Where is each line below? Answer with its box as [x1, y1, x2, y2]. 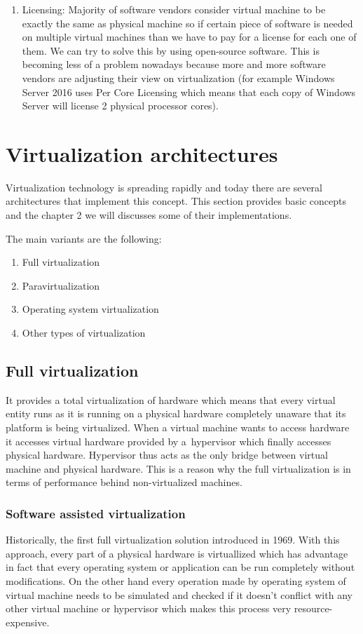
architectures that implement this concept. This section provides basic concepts [6, 194, 346, 208]
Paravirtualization [22, 278, 100, 292]
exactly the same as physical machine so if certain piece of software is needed [22, 15, 353, 30]
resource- [294, 601, 333, 616]
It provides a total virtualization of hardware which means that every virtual [6, 392, 336, 407]
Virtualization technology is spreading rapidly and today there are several [6, 180, 323, 194]
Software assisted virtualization [6, 504, 186, 522]
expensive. [6, 614, 50, 629]
